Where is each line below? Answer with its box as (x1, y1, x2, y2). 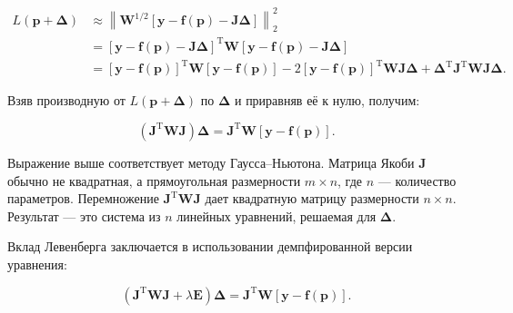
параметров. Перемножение (7, 189, 159, 208)
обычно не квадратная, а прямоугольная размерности (7, 171, 301, 190)
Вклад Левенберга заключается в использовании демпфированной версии (7, 237, 413, 256)
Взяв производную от (7, 91, 126, 110)
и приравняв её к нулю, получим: (234, 91, 420, 110)
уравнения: (7, 254, 67, 273)
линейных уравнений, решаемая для (176, 206, 377, 225)
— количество (377, 171, 457, 190)
